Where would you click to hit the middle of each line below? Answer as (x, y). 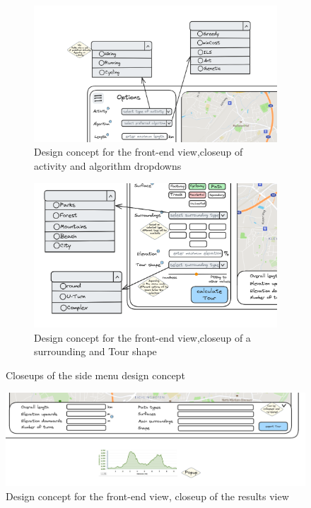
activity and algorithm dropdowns (108, 166)
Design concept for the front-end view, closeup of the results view (147, 496)
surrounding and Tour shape (95, 351)
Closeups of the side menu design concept (95, 375)
